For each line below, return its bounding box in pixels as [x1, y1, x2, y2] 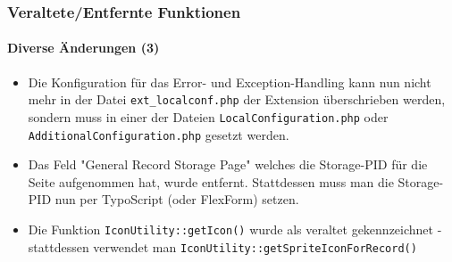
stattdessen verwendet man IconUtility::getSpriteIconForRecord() [28, 237, 417, 256]
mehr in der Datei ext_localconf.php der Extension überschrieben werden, [28, 90, 446, 109]
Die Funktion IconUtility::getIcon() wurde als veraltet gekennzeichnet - [28, 219, 442, 238]
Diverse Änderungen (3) [7, 38, 160, 57]
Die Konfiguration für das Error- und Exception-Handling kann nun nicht [28, 72, 431, 91]
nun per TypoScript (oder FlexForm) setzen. [54, 190, 299, 209]
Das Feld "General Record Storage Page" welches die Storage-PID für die [28, 155, 428, 174]
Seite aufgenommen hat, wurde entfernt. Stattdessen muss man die [28, 172, 394, 191]
